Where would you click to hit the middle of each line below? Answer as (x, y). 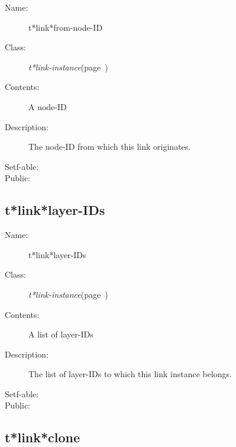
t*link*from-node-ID (66, 27)
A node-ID (48, 106)
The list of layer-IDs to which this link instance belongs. (130, 374)
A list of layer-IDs (61, 334)
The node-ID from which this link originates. (110, 147)
